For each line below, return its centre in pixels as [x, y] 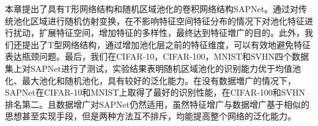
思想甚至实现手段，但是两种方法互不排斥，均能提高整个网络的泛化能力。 [150, 116]
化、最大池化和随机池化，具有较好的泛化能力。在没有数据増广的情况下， [150, 80]
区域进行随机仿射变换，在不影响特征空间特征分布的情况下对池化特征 [167, 20]
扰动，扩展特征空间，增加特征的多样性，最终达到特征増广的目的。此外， [159, 33]
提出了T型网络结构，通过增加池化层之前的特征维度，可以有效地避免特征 [166, 44]
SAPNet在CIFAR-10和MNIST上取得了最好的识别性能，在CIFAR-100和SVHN [155, 92]
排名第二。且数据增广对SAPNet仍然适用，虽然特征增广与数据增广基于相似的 [157, 104]
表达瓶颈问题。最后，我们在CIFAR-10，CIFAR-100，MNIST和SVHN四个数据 [157, 56]
